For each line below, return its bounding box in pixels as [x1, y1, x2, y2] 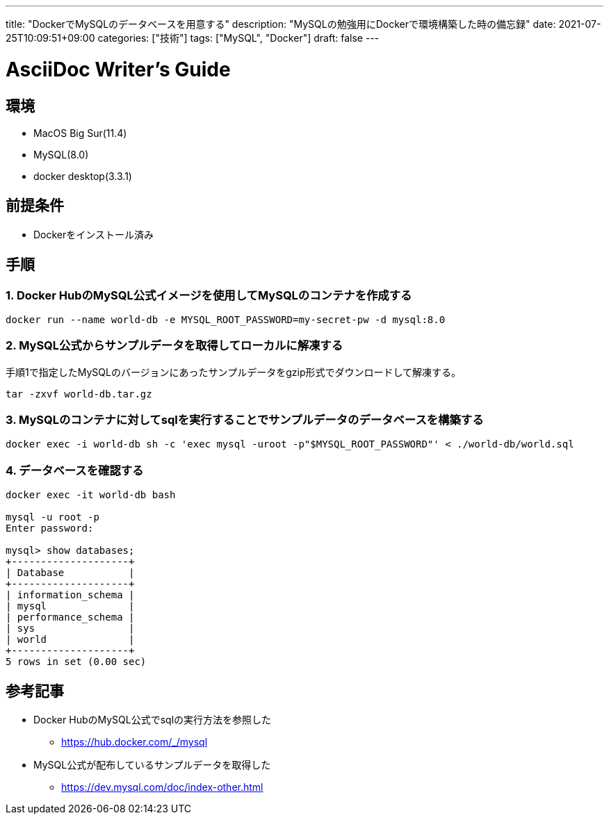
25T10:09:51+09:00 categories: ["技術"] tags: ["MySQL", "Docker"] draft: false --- [6, 32, 380, 44]
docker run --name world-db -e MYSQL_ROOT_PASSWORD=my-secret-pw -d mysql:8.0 [6, 313, 446, 325]
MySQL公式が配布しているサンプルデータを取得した [33, 759, 271, 771]
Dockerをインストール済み [33, 228, 154, 240]
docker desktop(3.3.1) [33, 170, 132, 182]
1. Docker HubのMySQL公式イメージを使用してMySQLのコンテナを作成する [6, 288, 412, 302]
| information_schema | [6, 589, 135, 601]
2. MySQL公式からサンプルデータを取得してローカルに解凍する [6, 338, 343, 353]
